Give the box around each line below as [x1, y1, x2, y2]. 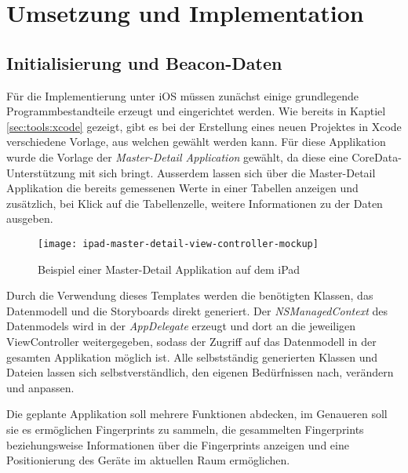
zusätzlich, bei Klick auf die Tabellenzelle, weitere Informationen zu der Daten [6, 195, 383, 211]
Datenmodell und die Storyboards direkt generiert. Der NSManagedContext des [6, 302, 388, 318]
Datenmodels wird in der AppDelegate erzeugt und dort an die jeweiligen [6, 318, 356, 334]
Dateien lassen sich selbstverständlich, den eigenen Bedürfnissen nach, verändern [6, 364, 394, 380]
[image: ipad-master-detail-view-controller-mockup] [38, 238, 319, 249]
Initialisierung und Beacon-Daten [6, 50, 282, 75]
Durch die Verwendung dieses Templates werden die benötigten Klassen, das [6, 287, 373, 304]
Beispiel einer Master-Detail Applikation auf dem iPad [38, 260, 301, 277]
